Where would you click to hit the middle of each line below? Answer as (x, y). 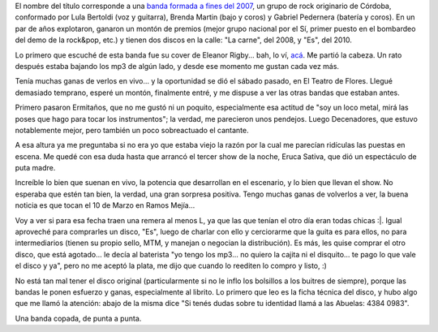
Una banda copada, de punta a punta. (78, 318)
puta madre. (35, 168)
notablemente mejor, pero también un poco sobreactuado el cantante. (132, 130)
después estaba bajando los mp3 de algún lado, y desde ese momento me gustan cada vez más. (177, 66)
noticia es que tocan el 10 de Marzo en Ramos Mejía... (105, 205)
